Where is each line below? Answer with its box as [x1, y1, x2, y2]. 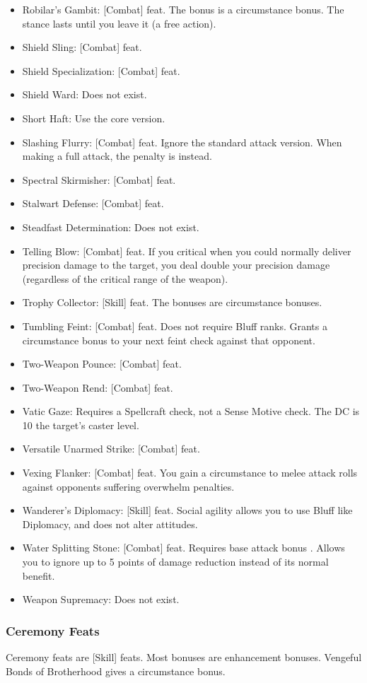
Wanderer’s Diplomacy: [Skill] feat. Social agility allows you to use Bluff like [22, 503, 353, 518]
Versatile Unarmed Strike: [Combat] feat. [22, 441, 200, 456]
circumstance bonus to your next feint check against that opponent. [22, 332, 315, 347]
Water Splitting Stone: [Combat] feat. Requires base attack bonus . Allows [22, 540, 345, 555]
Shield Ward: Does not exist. [22, 87, 147, 102]
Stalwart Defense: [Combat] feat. [22, 196, 164, 211]
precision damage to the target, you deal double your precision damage [22, 257, 330, 272]
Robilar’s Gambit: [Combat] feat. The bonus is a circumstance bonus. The [22, 2, 344, 16]
